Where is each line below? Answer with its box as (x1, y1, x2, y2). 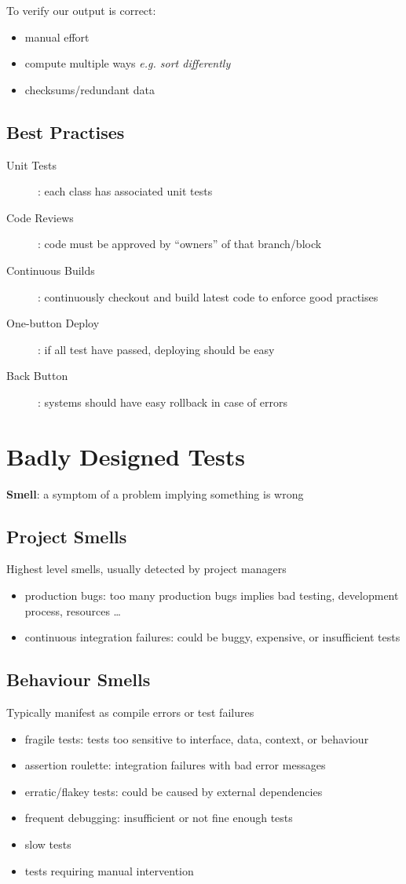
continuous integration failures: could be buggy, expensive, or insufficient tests (24, 629, 401, 645)
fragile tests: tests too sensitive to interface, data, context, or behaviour (24, 730, 369, 747)
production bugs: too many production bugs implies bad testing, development (24, 587, 399, 604)
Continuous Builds (6, 261, 95, 278)
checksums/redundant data (24, 81, 155, 97)
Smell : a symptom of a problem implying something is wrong (6, 485, 304, 502)
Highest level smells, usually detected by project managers (6, 561, 287, 577)
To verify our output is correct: (6, 2, 156, 18)
